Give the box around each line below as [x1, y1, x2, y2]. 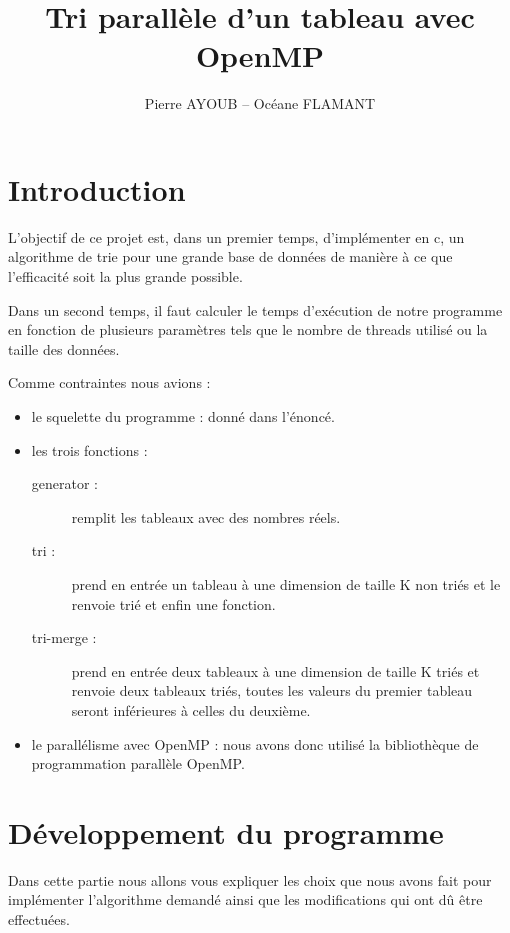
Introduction [8, 168, 186, 209]
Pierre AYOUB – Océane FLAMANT [144, 93, 376, 114]
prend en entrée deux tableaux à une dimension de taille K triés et [71, 660, 480, 681]
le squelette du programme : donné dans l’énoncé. [31, 406, 335, 426]
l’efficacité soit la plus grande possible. [8, 266, 243, 287]
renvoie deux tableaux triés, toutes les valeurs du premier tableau [71, 680, 473, 701]
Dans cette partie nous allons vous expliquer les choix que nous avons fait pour [8, 869, 492, 890]
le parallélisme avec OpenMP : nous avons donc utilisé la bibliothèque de [31, 733, 479, 754]
